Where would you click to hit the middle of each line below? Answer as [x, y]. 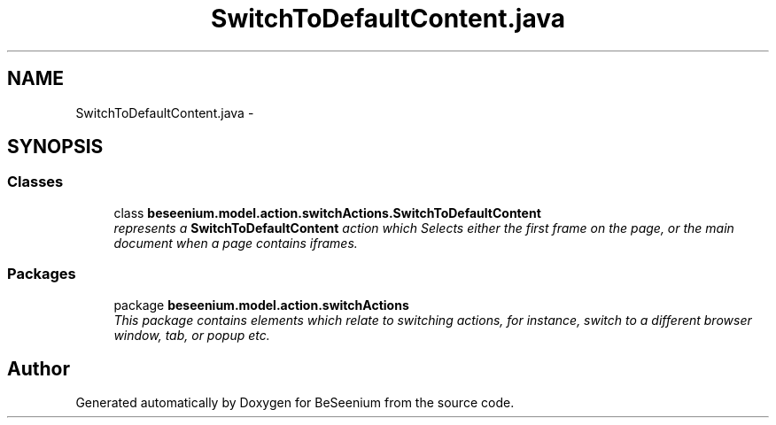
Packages [42, 274]
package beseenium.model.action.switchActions [261, 305]
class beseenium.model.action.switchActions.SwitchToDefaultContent [327, 212]
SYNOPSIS [55, 147]
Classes [35, 182]
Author [39, 368]
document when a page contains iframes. [236, 243]
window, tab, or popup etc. [192, 335]
